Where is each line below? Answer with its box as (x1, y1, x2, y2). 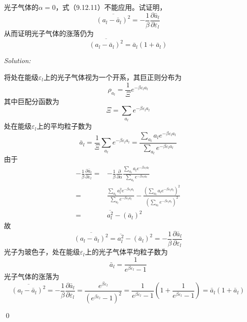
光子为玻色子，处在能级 (4, 247, 80, 257)
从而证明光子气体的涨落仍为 (4, 28, 94, 38)
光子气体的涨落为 (4, 271, 59, 281)
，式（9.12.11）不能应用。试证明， (55, 2, 167, 12)
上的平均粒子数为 (36, 121, 92, 131)
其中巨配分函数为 (4, 96, 59, 106)
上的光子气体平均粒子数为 (85, 247, 168, 257)
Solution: (4, 55, 31, 66)
